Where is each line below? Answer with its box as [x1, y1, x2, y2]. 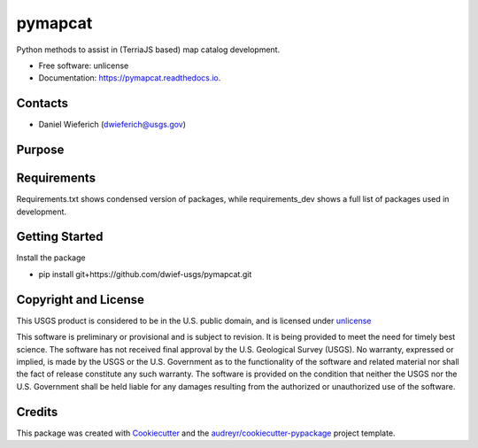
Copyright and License [16, 292, 145, 307]
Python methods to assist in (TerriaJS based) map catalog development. [16, 44, 281, 55]
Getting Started [16, 229, 104, 244]
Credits [16, 404, 58, 420]
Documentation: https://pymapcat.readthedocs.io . [38, 73, 221, 83]
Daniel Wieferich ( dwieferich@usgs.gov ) [38, 120, 186, 130]
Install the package [16, 252, 86, 263]
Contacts [16, 96, 69, 111]
